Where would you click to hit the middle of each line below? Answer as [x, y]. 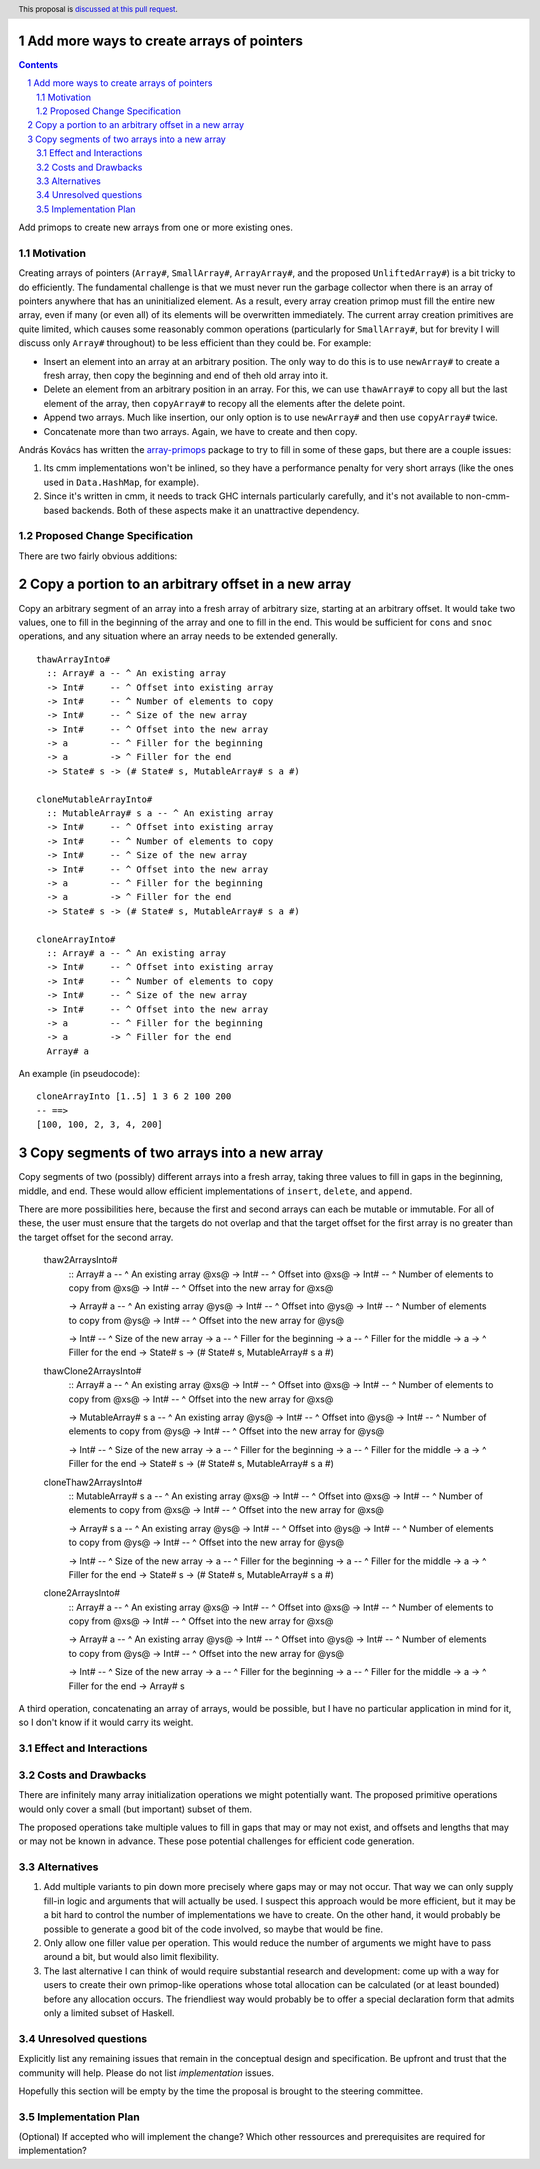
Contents [38, 64]
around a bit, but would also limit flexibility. [131, 1957]
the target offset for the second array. [96, 1237]
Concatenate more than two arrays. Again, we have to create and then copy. [200, 431]
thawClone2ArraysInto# [92, 1371]
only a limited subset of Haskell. [109, 2012]
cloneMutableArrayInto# [94, 799]
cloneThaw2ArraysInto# [93, 1482]
